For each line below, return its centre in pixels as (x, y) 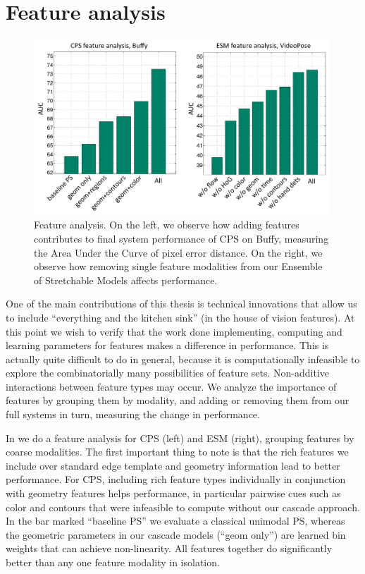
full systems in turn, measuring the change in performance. (133, 414)
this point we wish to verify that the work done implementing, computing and (174, 331)
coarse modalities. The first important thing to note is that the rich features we (177, 452)
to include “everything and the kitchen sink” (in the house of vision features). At (180, 317)
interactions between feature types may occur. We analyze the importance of (171, 386)
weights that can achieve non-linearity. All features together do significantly (169, 548)
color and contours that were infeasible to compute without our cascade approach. (183, 507)
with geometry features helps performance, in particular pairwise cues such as (173, 493)
